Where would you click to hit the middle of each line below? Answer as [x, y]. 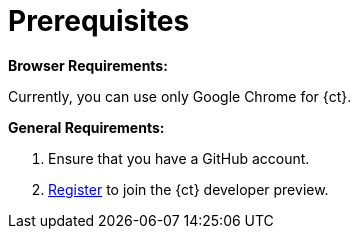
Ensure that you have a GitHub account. [179, 158]
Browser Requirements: [88, 65]
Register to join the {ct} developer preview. [188, 189]
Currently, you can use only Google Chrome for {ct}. [180, 96]
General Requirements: [86, 127]
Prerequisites [99, 21]
